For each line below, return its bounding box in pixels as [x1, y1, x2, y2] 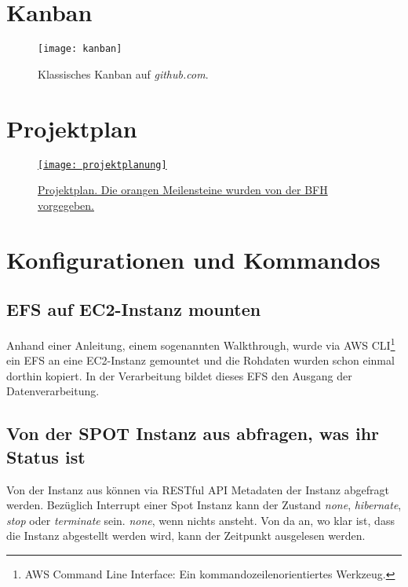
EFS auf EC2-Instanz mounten [6, 297, 261, 321]
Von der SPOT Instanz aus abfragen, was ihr [6, 421, 380, 446]
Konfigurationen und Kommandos [6, 243, 381, 275]
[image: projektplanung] [38, 159, 167, 171]
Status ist [6, 444, 86, 468]
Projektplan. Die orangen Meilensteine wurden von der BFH [38, 182, 328, 198]
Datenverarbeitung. [6, 383, 100, 399]
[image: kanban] [38, 43, 122, 55]
